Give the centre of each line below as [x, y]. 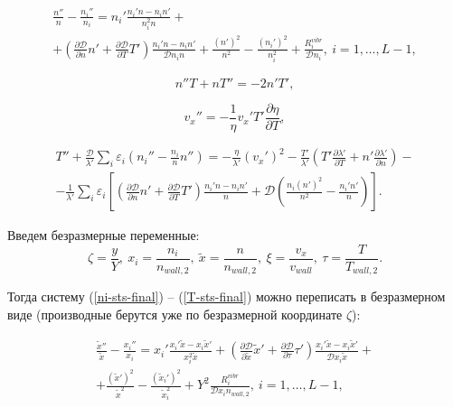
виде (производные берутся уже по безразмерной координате [175, 314]
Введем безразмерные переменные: [104, 235]
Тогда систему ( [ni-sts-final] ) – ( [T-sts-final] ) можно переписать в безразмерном [226, 296]
